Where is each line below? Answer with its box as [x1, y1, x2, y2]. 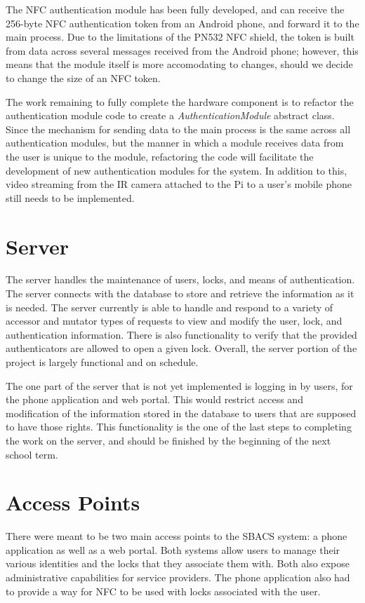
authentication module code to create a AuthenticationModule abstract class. [6, 108, 335, 123]
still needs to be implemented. [6, 190, 135, 205]
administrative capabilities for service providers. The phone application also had [6, 570, 350, 585]
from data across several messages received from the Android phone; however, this [6, 43, 359, 57]
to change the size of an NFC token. [6, 70, 161, 85]
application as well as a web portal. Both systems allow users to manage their [6, 542, 340, 557]
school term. [6, 447, 58, 461]
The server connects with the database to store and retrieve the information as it [6, 286, 354, 301]
